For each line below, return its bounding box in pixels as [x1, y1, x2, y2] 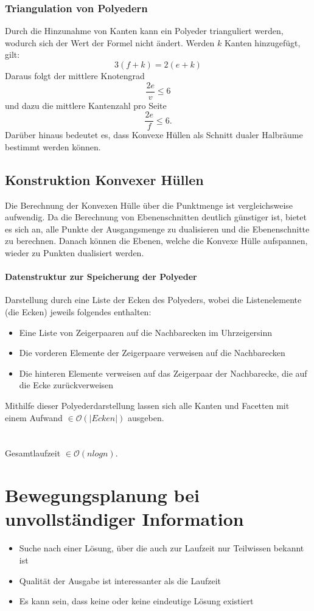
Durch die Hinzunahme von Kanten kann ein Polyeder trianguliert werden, [5, 24, 284, 37]
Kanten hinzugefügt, [224, 36, 301, 49]
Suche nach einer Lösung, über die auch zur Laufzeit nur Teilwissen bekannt [19, 542, 304, 554]
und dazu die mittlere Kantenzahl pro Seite [5, 99, 167, 111]
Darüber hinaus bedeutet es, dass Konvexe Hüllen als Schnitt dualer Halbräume [5, 128, 303, 141]
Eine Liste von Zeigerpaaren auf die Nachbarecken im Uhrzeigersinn [19, 326, 273, 338]
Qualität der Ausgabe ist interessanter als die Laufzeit [19, 574, 222, 587]
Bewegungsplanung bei [5, 483, 200, 508]
